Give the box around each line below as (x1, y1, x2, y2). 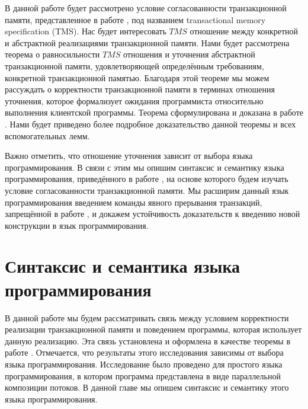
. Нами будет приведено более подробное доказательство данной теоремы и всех (5, 117, 296, 130)
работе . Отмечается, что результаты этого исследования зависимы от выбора (5, 346, 284, 359)
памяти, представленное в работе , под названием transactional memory (5, 13, 266, 25)
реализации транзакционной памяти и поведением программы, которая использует (5, 323, 302, 335)
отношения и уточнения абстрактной (123, 48, 255, 60)
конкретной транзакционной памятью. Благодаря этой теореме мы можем (5, 71, 269, 84)
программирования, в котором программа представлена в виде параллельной (5, 369, 281, 382)
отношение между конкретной (190, 25, 299, 37)
